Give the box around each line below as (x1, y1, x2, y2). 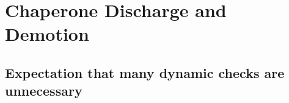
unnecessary (5, 81, 82, 100)
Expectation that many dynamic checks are (5, 63, 285, 82)
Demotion (5, 21, 89, 46)
